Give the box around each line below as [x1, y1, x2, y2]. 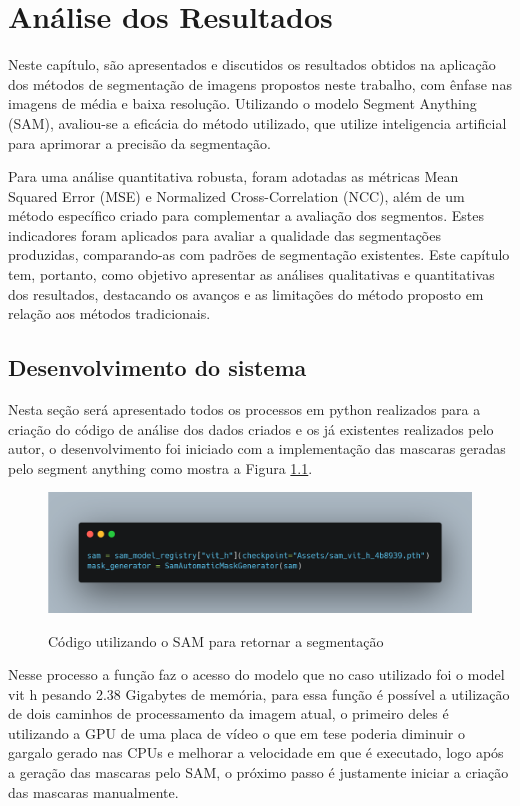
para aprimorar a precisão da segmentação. [8, 132, 271, 153]
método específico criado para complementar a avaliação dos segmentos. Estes [8, 205, 484, 226]
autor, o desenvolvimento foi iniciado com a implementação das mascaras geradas [8, 438, 506, 459]
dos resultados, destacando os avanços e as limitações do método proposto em [8, 283, 484, 304]
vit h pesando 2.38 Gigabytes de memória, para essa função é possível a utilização [8, 683, 510, 704]
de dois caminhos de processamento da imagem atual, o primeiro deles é [8, 703, 449, 724]
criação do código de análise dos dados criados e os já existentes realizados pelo [8, 418, 494, 439]
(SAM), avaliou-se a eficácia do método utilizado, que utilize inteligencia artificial [8, 112, 507, 133]
